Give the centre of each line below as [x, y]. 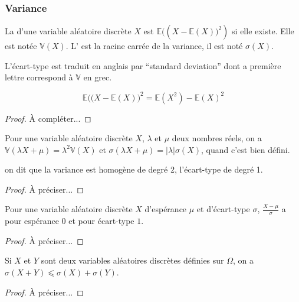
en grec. [98, 77]
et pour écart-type [101, 221]
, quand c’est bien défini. [246, 149]
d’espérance [166, 209]
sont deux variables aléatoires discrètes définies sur [132, 260]
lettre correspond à [39, 77]
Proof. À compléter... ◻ [48, 118]
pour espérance [32, 221]
